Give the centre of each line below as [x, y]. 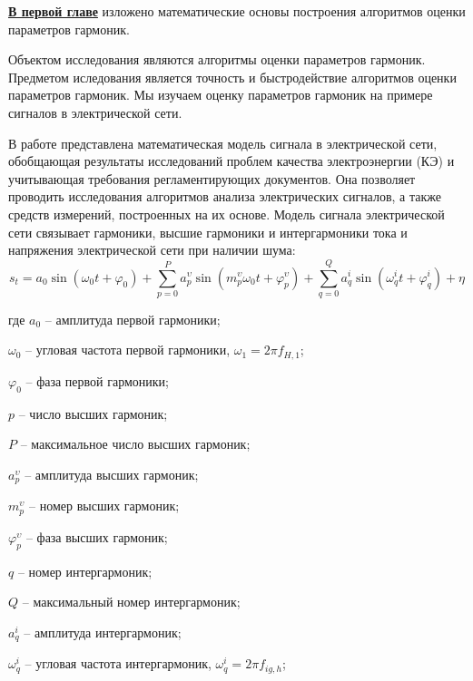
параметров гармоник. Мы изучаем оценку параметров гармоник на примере [221, 95]
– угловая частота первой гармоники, [128, 350]
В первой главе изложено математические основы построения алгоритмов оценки [237, 11]
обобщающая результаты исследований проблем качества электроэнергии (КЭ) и [232, 161]
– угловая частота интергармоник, [118, 663]
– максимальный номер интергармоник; [131, 602]
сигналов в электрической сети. [95, 112]
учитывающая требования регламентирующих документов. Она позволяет [212, 178]
